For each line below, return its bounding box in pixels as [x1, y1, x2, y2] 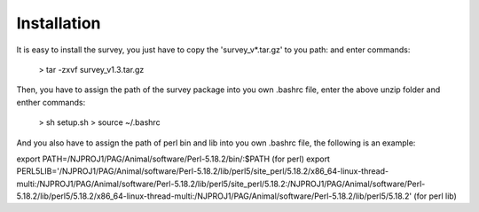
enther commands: [16, 97, 86, 107]
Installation [16, 13, 101, 33]
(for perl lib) [413, 191, 457, 201]
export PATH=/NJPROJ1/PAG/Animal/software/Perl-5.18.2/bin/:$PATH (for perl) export [16, 153, 330, 164]
